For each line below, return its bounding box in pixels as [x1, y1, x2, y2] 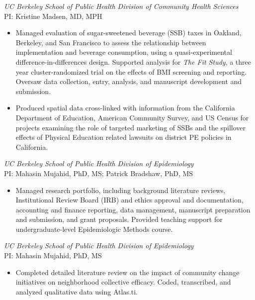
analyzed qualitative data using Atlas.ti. [15, 286, 138, 297]
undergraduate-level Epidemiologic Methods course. [15, 223, 173, 234]
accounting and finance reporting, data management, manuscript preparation [15, 204, 251, 214]
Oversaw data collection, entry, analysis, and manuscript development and [15, 76, 242, 87]
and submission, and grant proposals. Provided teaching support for [15, 214, 223, 224]
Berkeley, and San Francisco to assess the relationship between [15, 37, 206, 47]
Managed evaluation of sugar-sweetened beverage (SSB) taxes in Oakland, [15, 27, 242, 38]
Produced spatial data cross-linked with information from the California [15, 102, 235, 113]
